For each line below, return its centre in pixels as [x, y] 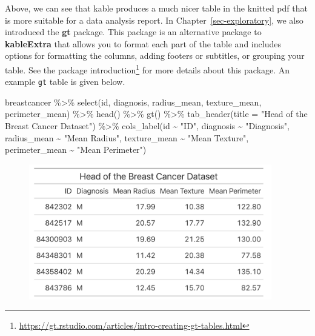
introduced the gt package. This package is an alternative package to [133, 32]
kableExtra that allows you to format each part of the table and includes [143, 43]
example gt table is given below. [65, 82]
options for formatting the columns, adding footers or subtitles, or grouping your [155, 55]
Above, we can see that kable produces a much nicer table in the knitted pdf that [156, 8]
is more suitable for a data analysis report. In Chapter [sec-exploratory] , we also [154, 20]
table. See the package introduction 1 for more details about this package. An [148, 69]
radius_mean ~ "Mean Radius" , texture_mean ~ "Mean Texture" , [127, 137]
